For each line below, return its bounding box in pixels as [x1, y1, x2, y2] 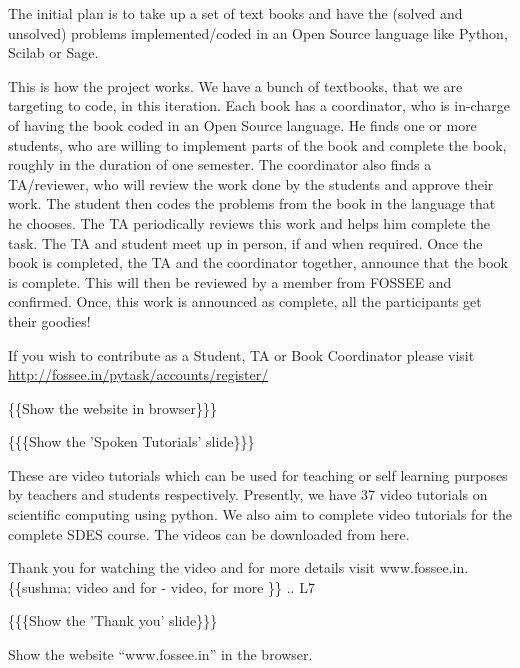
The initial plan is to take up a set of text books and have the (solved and [8, 3, 463, 23]
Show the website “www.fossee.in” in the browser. [8, 644, 313, 665]
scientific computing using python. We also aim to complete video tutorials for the [8, 504, 512, 525]
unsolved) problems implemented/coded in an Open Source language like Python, [8, 22, 508, 43]
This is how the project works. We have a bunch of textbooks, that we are [8, 75, 463, 96]
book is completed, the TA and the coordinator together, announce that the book [8, 252, 508, 273]
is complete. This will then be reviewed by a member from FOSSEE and [8, 271, 452, 292]
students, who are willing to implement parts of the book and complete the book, [8, 134, 507, 155]
